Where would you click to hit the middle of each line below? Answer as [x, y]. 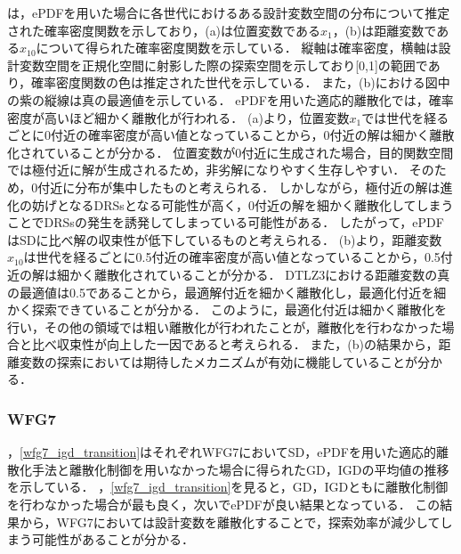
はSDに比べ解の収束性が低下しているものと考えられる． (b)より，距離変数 [225, 239]
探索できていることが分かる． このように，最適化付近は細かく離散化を [239, 310]
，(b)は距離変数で [384, 30]
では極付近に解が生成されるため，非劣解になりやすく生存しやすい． [206, 170]
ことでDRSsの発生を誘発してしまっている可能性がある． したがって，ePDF [226, 222]
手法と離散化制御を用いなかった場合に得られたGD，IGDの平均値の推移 [240, 469]
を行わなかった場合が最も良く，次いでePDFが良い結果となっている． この [224, 505]
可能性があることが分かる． [113, 539]
